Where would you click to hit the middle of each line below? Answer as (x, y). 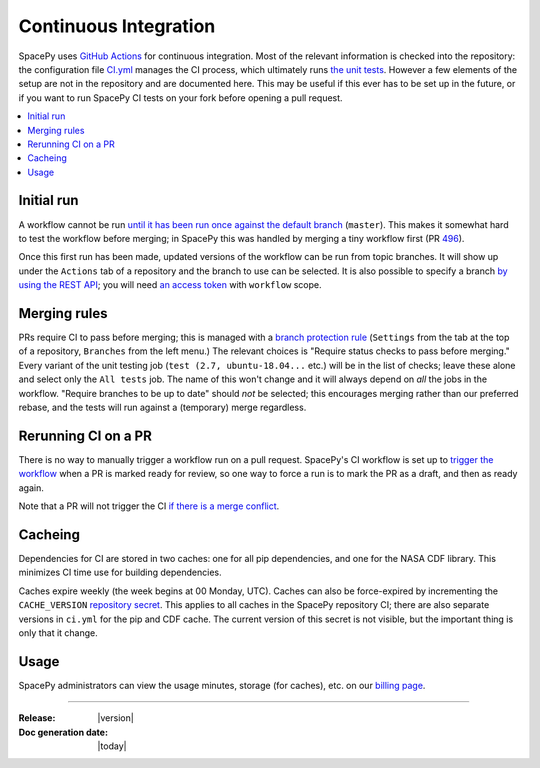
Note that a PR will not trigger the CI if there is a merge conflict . (149, 506)
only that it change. (58, 632)
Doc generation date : (63, 732)
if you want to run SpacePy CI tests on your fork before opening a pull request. (181, 97)
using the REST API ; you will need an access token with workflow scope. (170, 285)
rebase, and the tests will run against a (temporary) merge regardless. (162, 407)
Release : (37, 718)
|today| (112, 746)
